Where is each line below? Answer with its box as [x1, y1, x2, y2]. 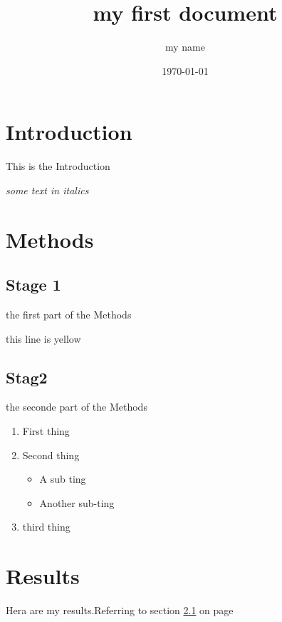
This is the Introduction [6, 159, 110, 174]
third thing [22, 519, 70, 534]
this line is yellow [6, 331, 81, 346]
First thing [22, 423, 70, 438]
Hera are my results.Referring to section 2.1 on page [6, 603, 234, 618]
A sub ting [39, 471, 86, 486]
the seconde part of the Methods [6, 399, 147, 414]
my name [165, 39, 205, 54]
